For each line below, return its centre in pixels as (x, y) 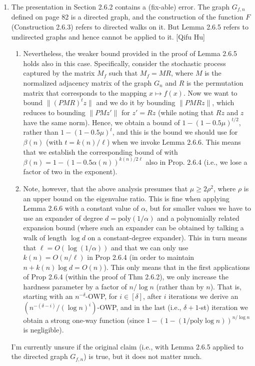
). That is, (226, 286)
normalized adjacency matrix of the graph (87, 83)
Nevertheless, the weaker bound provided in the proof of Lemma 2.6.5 (130, 53)
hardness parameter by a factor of (75, 286)
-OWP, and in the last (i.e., (139, 307)
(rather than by (180, 286)
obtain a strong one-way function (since (84, 320)
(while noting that (186, 112)
